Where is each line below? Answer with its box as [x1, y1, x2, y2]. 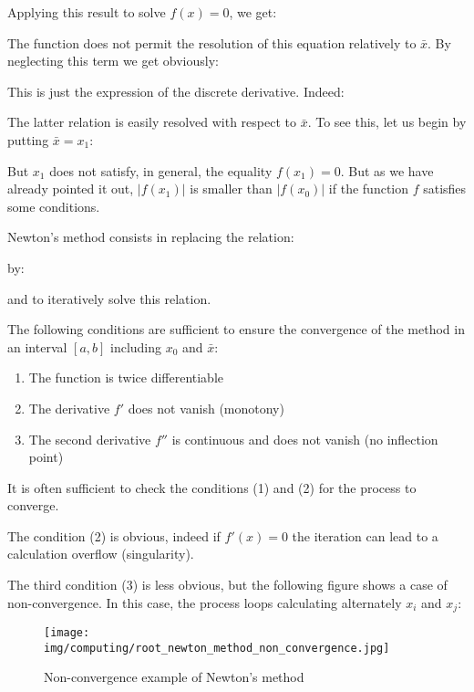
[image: [44, 626, 90, 640]
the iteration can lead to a [292, 526, 438, 545]
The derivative [28, 398, 110, 417]
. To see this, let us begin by [307, 112, 467, 131]
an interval [7, 337, 67, 356]
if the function [328, 179, 409, 198]
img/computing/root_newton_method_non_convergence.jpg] [44, 641, 390, 655]
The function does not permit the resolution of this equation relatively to [7, 33, 417, 52]
